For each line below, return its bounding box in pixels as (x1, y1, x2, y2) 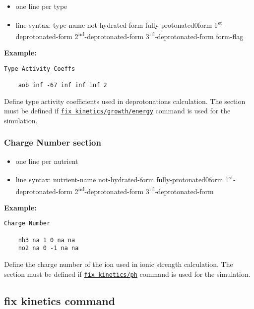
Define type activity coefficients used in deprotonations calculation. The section (4, 96, 246, 106)
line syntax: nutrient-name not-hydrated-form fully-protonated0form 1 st (15, 173, 234, 184)
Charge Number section (4, 136, 101, 149)
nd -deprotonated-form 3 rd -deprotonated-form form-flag (78, 29, 244, 41)
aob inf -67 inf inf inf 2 (18, 82, 107, 89)
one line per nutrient (15, 155, 78, 166)
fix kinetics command (4, 293, 116, 308)
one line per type (15, 1, 67, 11)
